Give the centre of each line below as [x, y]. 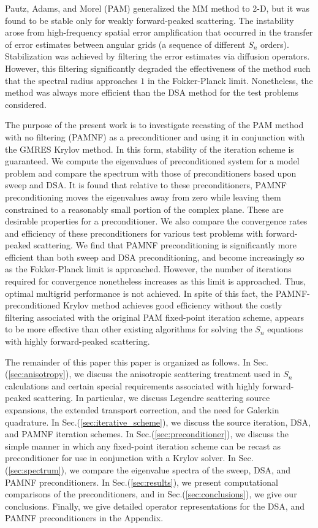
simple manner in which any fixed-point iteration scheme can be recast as [143, 446]
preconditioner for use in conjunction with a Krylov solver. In [120, 458]
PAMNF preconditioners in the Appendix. [84, 518]
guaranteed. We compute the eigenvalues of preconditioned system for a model [152, 161]
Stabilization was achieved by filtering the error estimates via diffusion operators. [157, 56]
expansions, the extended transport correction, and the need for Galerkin [142, 410]
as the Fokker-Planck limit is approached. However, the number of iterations [148, 269]
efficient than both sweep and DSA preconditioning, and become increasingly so [155, 257]
